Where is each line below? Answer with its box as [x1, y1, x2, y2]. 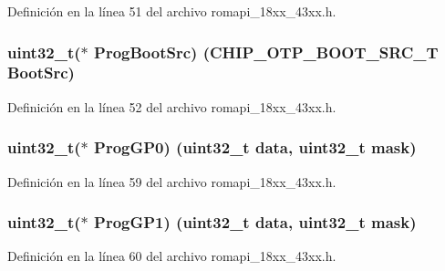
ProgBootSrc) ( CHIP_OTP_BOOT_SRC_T [94, 40, 439, 63]
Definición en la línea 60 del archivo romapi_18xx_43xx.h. [7, 246, 336, 266]
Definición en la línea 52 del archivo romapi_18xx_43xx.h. [7, 97, 336, 116]
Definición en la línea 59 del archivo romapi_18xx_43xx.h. [7, 172, 336, 191]
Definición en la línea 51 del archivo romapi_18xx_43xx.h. [7, 2, 336, 20]
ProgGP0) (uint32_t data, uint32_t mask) [94, 136, 417, 159]
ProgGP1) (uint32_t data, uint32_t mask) [94, 211, 417, 234]
